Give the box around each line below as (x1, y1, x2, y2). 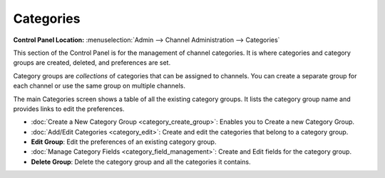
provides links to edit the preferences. (13, 104, 125, 113)
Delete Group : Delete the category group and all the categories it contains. (31, 157, 251, 166)
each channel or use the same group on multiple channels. (13, 82, 185, 90)
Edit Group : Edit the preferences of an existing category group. (31, 137, 217, 146)
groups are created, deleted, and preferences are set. (13, 58, 171, 67)
